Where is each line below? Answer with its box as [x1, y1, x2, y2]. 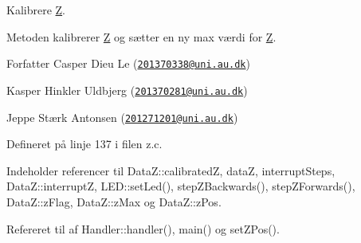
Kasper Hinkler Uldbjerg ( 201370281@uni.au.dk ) [6, 81, 248, 98]
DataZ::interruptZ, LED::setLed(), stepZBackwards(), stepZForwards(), [6, 178, 355, 194]
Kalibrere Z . [6, 2, 65, 18]
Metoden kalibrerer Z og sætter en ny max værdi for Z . [6, 28, 277, 45]
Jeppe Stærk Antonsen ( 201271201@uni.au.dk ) [6, 108, 238, 125]
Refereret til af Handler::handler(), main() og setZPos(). [6, 220, 280, 237]
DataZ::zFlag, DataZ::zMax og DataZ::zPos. [6, 193, 222, 210]
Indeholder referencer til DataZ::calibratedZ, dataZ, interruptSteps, [6, 162, 335, 178]
